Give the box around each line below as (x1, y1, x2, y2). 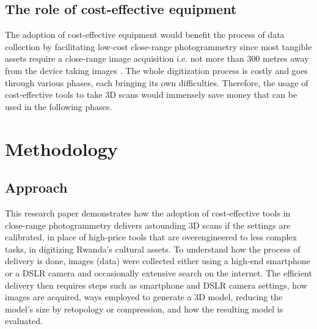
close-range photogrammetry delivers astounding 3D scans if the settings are (5, 218, 291, 231)
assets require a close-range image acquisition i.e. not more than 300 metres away (5, 52, 309, 65)
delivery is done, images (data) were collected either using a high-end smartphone (5, 254, 310, 267)
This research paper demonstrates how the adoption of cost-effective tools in (5, 206, 291, 219)
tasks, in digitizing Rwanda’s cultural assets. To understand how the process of (5, 242, 301, 255)
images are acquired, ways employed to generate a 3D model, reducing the (5, 290, 283, 303)
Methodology (5, 136, 118, 161)
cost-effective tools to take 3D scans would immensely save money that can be (5, 88, 297, 101)
